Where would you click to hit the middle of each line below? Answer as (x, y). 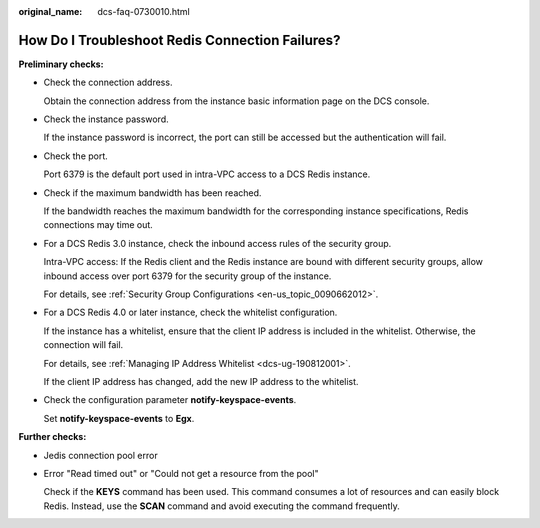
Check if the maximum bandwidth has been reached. (152, 192)
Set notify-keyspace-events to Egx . (119, 418)
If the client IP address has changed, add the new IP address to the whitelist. (201, 381)
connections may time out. (98, 225)
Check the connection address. (108, 82)
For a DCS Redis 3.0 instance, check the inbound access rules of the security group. (217, 243)
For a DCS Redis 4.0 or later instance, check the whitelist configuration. (190, 312)
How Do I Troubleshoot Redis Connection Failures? (179, 40)
